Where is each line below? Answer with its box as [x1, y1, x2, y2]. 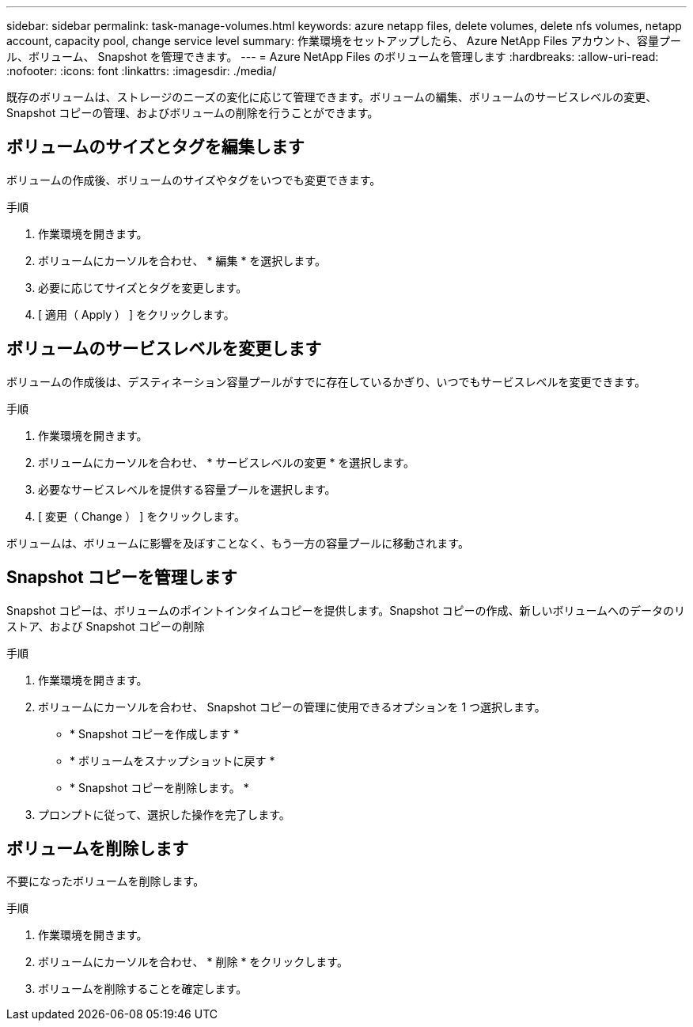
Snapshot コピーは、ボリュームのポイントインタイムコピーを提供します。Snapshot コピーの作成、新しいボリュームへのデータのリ [6, 603, 686, 617]
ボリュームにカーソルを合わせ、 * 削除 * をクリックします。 [38, 955, 348, 969]
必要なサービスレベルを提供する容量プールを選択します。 [38, 482, 336, 496]
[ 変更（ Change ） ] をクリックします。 [38, 509, 245, 523]
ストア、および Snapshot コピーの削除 [6, 619, 205, 633]
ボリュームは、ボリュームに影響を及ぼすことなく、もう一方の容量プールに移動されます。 [6, 536, 469, 550]
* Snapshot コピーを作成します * [70, 726, 240, 741]
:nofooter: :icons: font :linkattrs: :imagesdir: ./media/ [6, 64, 277, 78]
